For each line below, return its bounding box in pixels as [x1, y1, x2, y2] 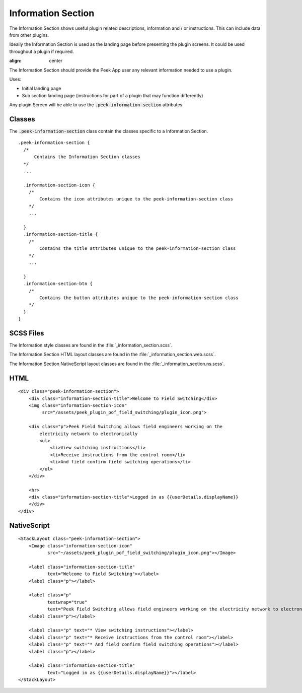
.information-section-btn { [23, 281, 93, 287]
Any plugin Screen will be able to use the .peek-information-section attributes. [9, 102, 184, 108]
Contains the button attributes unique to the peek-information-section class [39, 295, 239, 301]
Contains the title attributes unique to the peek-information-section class [39, 246, 236, 251]
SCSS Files [9, 329, 44, 337]
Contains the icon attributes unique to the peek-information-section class [39, 196, 234, 202]
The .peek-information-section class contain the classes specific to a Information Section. [9, 128, 208, 134]
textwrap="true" [47, 599, 88, 605]
